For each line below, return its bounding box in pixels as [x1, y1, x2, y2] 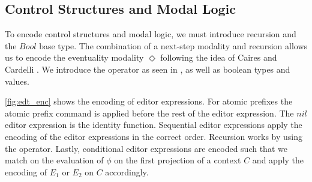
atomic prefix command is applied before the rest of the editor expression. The [5, 106, 294, 119]
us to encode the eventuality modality [5, 51, 144, 64]
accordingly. [105, 165, 149, 178]
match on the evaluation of [5, 154, 104, 166]
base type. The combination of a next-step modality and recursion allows [39, 39, 308, 52]
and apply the [252, 154, 304, 166]
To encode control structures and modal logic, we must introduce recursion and [5, 28, 296, 40]
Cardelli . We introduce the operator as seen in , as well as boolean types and [5, 62, 290, 75]
